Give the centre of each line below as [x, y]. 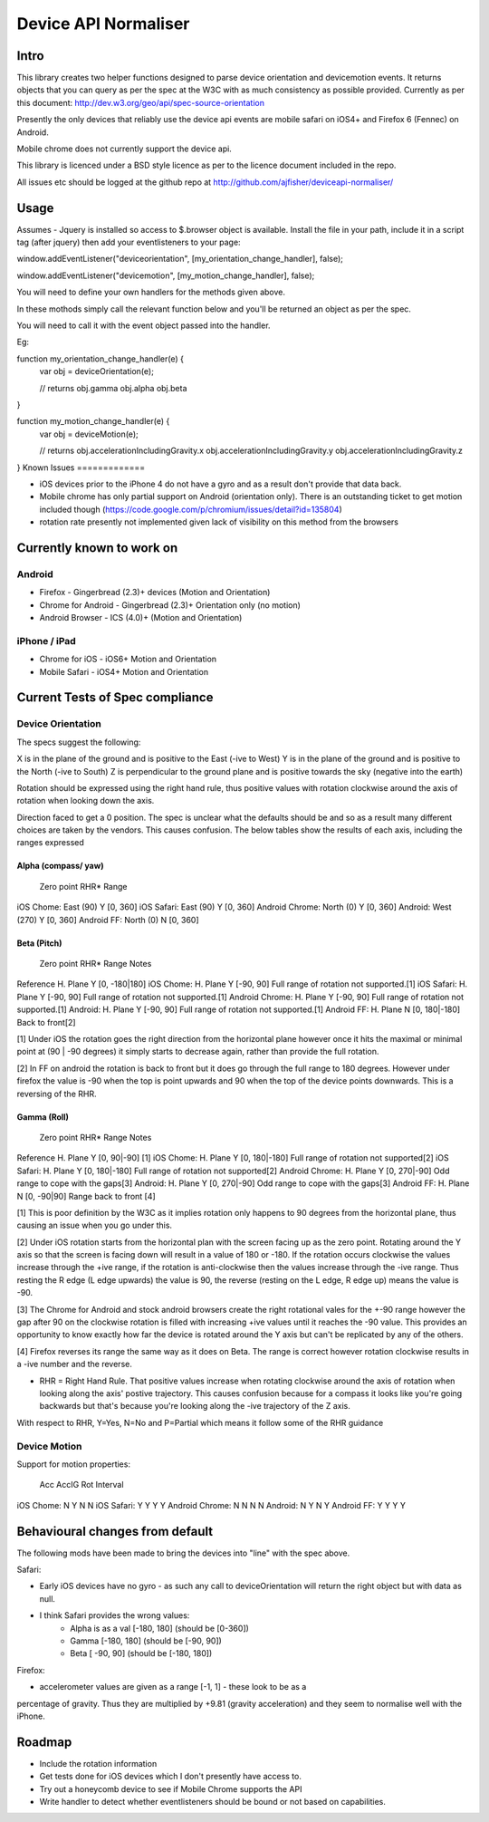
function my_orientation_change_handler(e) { [101, 359]
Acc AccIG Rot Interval [81, 1485]
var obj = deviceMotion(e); [89, 434]
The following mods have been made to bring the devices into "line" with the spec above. [183, 1553]
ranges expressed [51, 843]
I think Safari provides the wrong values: [115, 1615]
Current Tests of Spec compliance [115, 698]
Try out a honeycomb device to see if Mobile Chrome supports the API [171, 1788]
